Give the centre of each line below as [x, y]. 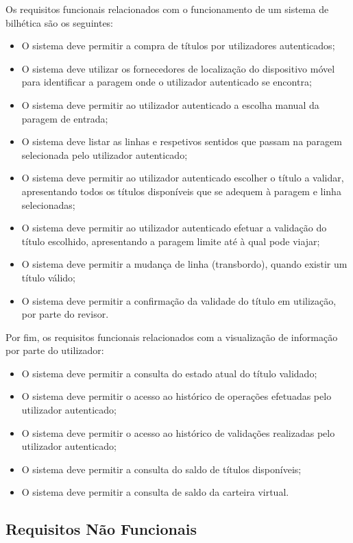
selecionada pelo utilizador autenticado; [105, 154]
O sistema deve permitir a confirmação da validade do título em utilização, [179, 300]
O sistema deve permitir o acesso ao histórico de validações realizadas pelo [178, 432]
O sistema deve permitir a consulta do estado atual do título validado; [169, 373]
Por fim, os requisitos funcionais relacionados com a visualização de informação [172, 337]
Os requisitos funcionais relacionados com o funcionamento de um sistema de [167, 9]
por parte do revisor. [65, 314]
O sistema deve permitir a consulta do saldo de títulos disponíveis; [161, 469]
